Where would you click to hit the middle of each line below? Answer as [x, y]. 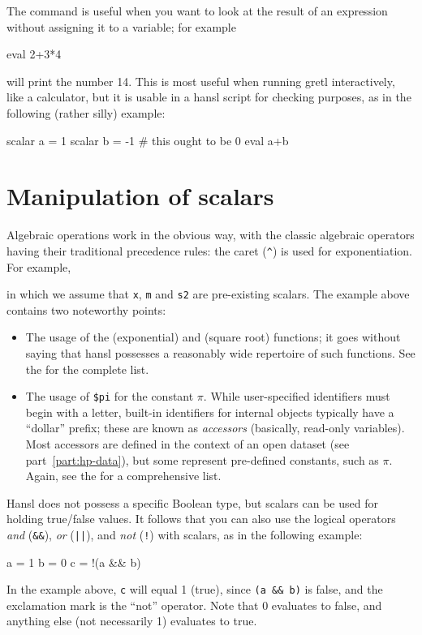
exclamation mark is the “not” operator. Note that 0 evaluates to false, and [194, 605]
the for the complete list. [87, 369]
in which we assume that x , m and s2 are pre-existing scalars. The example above [208, 294]
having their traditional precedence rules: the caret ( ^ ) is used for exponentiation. [210, 250]
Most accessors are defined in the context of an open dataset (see [187, 444]
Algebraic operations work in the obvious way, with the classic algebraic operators [211, 235]
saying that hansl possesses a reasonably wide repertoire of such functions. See [220, 352]
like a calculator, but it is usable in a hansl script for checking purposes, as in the [209, 97]
